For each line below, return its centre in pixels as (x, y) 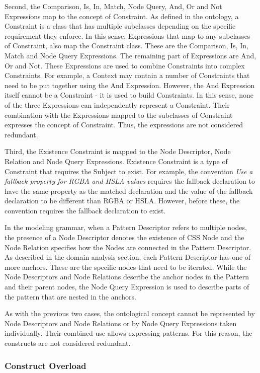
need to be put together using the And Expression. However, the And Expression (130, 85)
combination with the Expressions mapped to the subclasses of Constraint (119, 115)
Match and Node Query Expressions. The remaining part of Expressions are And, (131, 55)
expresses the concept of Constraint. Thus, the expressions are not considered (124, 125)
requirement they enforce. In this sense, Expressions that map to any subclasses (127, 35)
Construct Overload (46, 365)
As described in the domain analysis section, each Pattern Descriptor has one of (128, 257)
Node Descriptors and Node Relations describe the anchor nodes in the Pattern (127, 277)
